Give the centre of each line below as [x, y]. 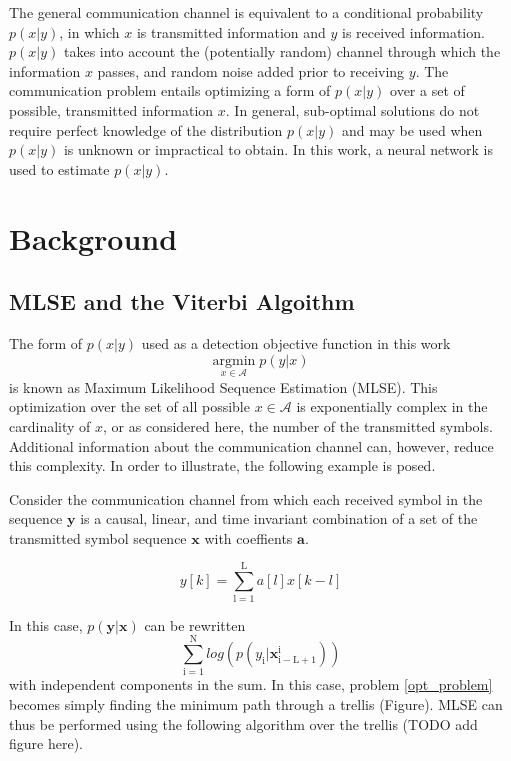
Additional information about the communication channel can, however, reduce [251, 445]
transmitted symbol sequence [98, 537]
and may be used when [412, 129]
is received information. [413, 31]
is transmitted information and [231, 31]
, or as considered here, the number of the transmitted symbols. [298, 425]
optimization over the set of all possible [129, 406]
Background [93, 237]
